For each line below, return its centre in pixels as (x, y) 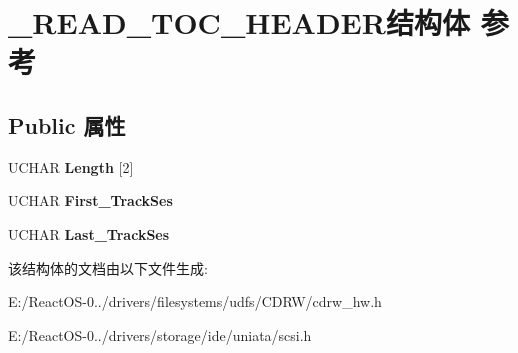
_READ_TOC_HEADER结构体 (239, 22)
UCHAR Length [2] (71, 166)
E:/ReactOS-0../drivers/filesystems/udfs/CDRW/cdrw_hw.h (195, 301)
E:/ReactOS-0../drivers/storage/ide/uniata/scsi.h (160, 334)
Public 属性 (67, 124)
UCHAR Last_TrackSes (89, 233)
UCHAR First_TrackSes (90, 200)
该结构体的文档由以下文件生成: (108, 267)
